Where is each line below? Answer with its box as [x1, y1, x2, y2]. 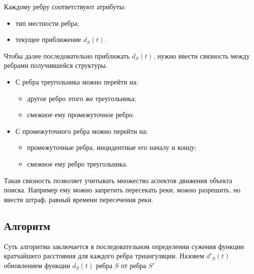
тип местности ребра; [15, 18, 80, 28]
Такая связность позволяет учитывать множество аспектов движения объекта [4, 175, 233, 185]
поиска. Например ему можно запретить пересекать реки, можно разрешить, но [4, 185, 241, 195]
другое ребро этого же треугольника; [27, 93, 136, 103]
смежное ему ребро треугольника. [27, 158, 128, 169]
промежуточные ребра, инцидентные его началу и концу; [27, 142, 197, 152]
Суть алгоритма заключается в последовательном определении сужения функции [4, 241, 244, 251]
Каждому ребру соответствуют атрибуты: [4, 1, 126, 11]
